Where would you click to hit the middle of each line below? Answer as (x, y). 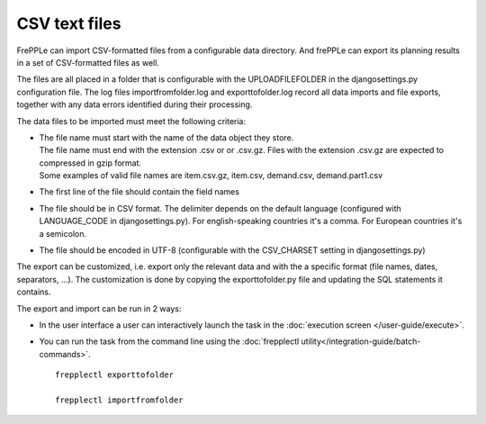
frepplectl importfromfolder (119, 400)
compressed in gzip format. (90, 163)
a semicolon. (63, 233)
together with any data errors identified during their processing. (135, 104)
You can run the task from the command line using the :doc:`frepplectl (169, 341)
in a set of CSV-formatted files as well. (88, 62)
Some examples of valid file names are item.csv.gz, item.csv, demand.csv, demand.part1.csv (211, 176)
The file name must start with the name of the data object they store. (166, 137)
